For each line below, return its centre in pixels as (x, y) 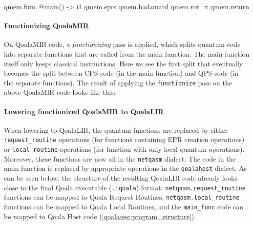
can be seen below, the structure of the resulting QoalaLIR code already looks (121, 178)
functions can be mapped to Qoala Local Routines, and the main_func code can (124, 206)
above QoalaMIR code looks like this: (60, 92)
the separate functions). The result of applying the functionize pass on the (118, 82)
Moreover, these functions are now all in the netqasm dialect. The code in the (120, 158)
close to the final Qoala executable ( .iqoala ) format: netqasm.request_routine (125, 187)
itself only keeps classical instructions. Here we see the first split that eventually (124, 63)
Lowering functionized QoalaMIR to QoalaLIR (84, 111)
